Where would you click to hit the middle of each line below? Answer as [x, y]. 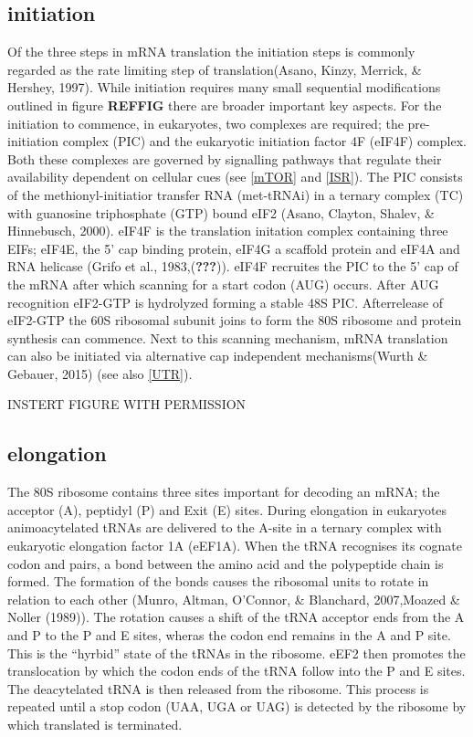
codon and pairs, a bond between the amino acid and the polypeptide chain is [226, 563]
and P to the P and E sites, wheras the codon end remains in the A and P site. [229, 635]
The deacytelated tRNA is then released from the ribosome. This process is [218, 688]
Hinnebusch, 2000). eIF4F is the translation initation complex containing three [228, 231]
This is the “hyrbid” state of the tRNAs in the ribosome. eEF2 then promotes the [236, 653]
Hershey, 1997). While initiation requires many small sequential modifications [224, 87]
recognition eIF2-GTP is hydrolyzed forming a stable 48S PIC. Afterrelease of [226, 302]
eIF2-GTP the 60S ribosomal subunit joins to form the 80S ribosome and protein [235, 320]
